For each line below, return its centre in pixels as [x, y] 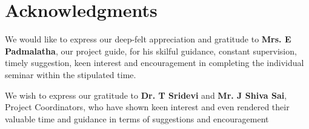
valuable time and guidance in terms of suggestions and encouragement [137, 118]
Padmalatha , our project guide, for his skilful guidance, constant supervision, [151, 51]
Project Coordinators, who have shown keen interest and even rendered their [147, 107]
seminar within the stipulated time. [71, 74]
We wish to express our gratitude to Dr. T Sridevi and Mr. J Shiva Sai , [146, 95]
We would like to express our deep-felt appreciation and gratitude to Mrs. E [148, 39]
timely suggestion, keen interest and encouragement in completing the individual [154, 63]
